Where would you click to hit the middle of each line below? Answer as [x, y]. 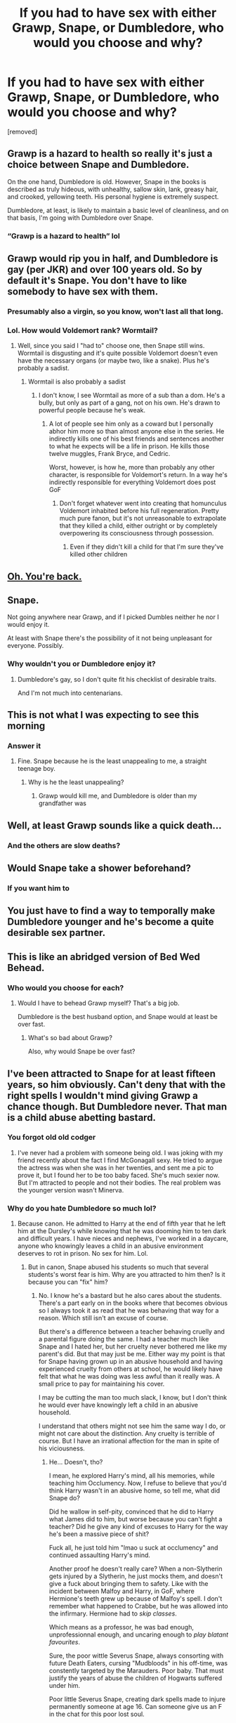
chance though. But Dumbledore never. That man [117, 1106]
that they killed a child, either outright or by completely [138, 526]
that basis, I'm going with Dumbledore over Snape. [80, 217]
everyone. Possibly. [36, 646]
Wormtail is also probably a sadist [77, 382]
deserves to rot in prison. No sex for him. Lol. [83, 1254]
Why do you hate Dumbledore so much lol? [82, 1208]
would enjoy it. [28, 625]
